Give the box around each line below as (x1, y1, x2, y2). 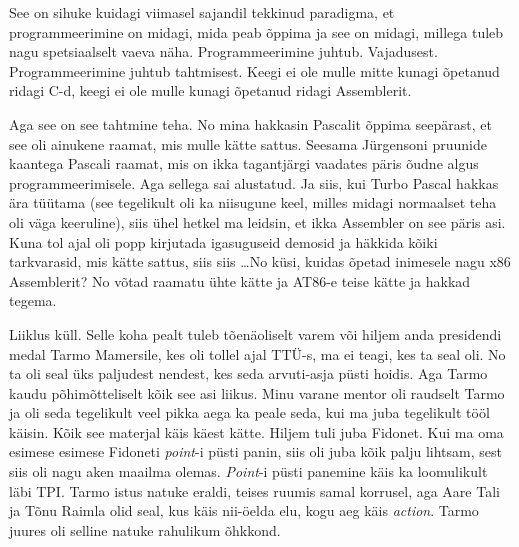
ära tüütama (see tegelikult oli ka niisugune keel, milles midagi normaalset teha (9, 192, 497, 213)
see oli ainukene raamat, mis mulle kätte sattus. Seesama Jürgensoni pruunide (9, 133, 487, 154)
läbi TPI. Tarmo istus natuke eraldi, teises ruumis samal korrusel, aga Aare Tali (9, 480, 500, 501)
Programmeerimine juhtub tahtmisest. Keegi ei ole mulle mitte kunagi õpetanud (9, 60, 500, 81)
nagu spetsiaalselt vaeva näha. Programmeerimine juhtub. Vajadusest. (9, 41, 438, 62)
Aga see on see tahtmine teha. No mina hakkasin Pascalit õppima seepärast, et (9, 113, 492, 134)
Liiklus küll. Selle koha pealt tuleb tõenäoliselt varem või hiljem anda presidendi (9, 323, 502, 344)
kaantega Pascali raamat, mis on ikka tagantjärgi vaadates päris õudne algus (9, 153, 479, 174)
